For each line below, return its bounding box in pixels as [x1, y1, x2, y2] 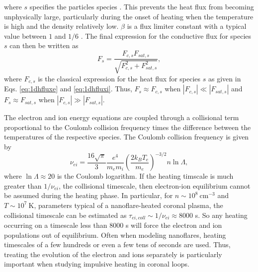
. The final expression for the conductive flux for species [81, 30, 252, 41]
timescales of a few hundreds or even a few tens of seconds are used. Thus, [4, 239, 231, 250]
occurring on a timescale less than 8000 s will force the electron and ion [4, 220, 222, 230]
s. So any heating [195, 209, 248, 220]
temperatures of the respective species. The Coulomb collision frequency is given [4, 132, 249, 142]
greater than [4, 180, 42, 191]
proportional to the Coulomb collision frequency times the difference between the [4, 122, 251, 132]
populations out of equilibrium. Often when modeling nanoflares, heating [4, 229, 226, 240]
